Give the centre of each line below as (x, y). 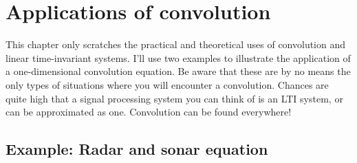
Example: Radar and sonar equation (137, 149)
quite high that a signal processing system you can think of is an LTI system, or (174, 98)
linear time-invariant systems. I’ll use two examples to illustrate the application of (178, 57)
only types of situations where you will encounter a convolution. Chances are (167, 84)
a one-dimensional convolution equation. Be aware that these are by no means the (178, 71)
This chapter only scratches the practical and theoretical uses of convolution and (176, 44)
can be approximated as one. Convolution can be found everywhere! (149, 112)
